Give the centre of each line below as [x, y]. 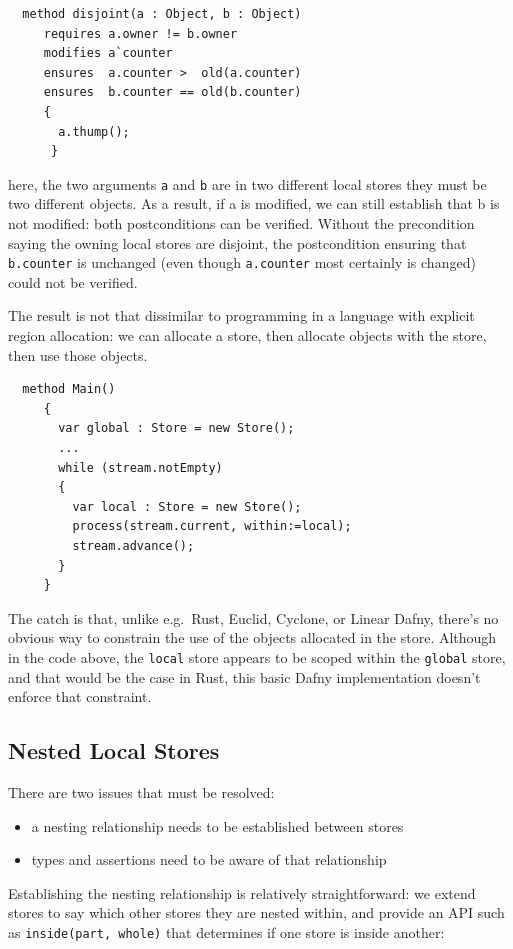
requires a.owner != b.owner [140, 33]
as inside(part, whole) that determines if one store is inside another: [226, 931]
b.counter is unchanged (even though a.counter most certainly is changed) [242, 262]
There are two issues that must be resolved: [141, 791]
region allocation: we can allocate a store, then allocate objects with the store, [247, 335]
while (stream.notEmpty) [140, 467]
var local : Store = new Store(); [187, 506]
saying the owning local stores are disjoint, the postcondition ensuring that [237, 242]
